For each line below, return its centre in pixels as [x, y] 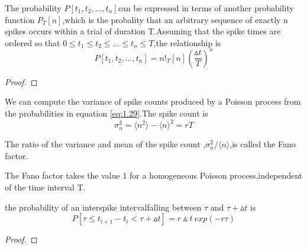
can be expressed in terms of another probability [206, 8]
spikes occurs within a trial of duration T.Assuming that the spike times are [143, 31]
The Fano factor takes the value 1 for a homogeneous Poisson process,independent [154, 175]
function [20, 19]
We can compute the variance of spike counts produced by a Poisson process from [153, 101]
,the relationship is [187, 42]
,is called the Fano [263, 144]
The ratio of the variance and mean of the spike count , [105, 144]
